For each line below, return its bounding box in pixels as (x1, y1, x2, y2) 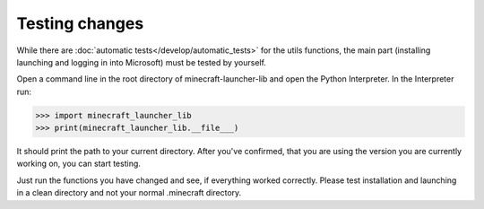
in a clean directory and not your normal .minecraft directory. (16, 187, 242, 198)
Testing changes (16, 13, 144, 33)
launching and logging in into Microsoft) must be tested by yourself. (16, 57, 266, 67)
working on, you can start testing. (16, 158, 141, 170)
